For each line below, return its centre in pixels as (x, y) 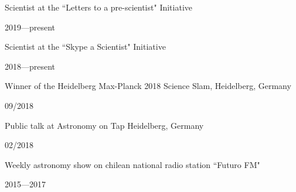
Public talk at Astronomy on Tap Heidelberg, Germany (104, 125)
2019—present (30, 27)
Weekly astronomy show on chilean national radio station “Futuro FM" (132, 164)
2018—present (30, 66)
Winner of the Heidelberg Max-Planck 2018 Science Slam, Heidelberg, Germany (148, 86)
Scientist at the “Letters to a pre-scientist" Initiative (98, 7)
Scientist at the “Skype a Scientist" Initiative (85, 47)
